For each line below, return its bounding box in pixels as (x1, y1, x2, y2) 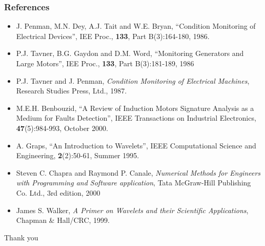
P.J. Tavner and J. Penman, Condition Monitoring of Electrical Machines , (16, 75, 250, 86)
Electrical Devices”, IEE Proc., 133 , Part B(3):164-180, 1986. (16, 30, 210, 41)
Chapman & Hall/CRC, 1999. (16, 215, 110, 225)
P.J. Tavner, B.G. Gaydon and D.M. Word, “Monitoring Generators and (16, 48, 244, 59)
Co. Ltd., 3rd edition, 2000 (16, 187, 100, 198)
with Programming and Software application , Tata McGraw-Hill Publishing (16, 177, 251, 188)
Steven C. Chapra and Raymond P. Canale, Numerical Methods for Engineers (16, 167, 261, 178)
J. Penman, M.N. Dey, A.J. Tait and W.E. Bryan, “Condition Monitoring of (16, 21, 256, 31)
